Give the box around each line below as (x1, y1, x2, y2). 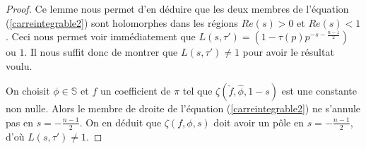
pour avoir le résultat (242, 44, 334, 59)
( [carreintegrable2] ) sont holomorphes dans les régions (6, 15, 238, 30)
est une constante (281, 83, 358, 98)
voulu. (6, 58, 33, 73)
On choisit (6, 83, 50, 98)
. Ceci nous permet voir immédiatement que (6, 29, 196, 44)
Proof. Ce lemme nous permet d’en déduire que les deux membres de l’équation (6, 1, 349, 16)
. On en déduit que (79, 114, 162, 129)
